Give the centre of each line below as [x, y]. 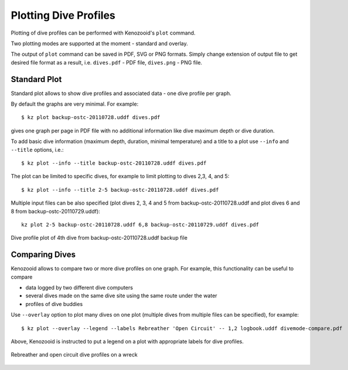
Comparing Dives [43, 255]
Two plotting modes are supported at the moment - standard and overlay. [100, 43]
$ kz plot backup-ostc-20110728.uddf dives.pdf [91, 118]
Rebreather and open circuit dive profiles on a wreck [74, 355]
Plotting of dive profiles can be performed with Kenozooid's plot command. [103, 33]
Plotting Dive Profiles [63, 15]
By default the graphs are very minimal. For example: [75, 104]
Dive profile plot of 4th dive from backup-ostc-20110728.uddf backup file [99, 238]
